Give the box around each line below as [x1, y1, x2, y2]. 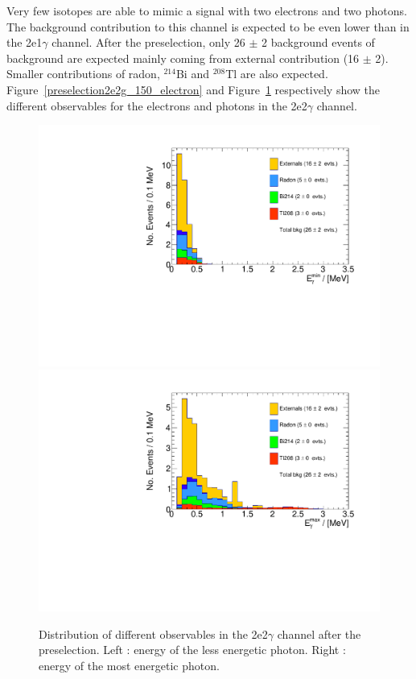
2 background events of [261, 34, 375, 51]
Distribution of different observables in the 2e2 [39, 625, 268, 642]
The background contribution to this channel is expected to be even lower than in [6, 18, 410, 35]
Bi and [175, 65, 209, 82]
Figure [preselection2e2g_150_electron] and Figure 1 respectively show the [6, 81, 381, 97]
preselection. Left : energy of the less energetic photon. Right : [39, 641, 346, 658]
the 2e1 [6, 34, 43, 51]
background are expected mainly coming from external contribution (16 [6, 49, 360, 66]
